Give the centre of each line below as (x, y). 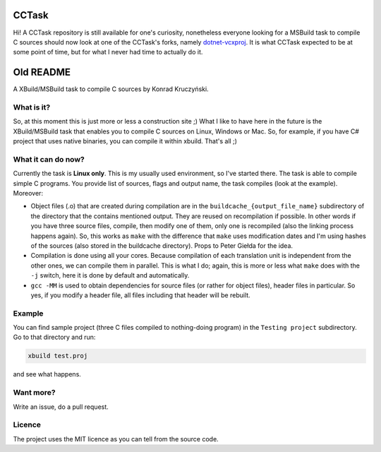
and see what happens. (47, 374)
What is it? (32, 107)
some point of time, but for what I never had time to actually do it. (108, 52)
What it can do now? (49, 159)
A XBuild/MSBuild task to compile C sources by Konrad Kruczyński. (111, 89)
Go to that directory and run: (54, 337)
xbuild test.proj (58, 356)
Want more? (34, 393)
